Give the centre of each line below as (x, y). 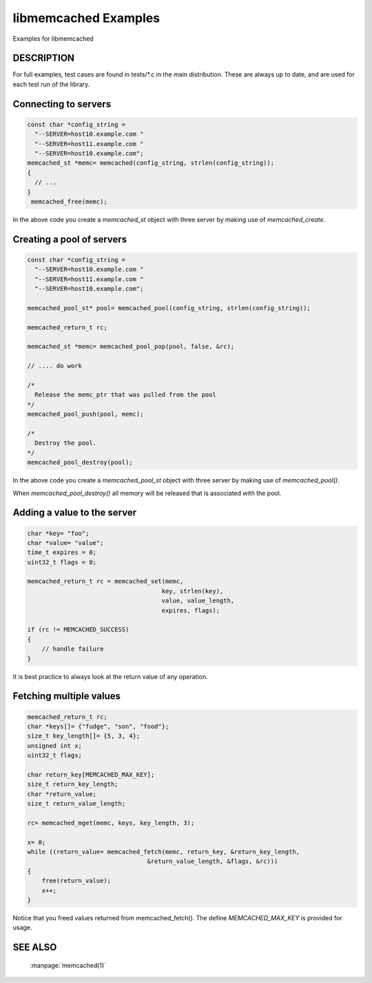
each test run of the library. (51, 84)
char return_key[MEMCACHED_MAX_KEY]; (91, 774)
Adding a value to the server (75, 513)
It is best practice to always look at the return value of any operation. (110, 676)
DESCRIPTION (44, 58)
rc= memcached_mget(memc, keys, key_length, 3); (111, 823)
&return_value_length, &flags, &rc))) (213, 861)
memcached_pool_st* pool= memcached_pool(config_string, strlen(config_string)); (169, 308)
